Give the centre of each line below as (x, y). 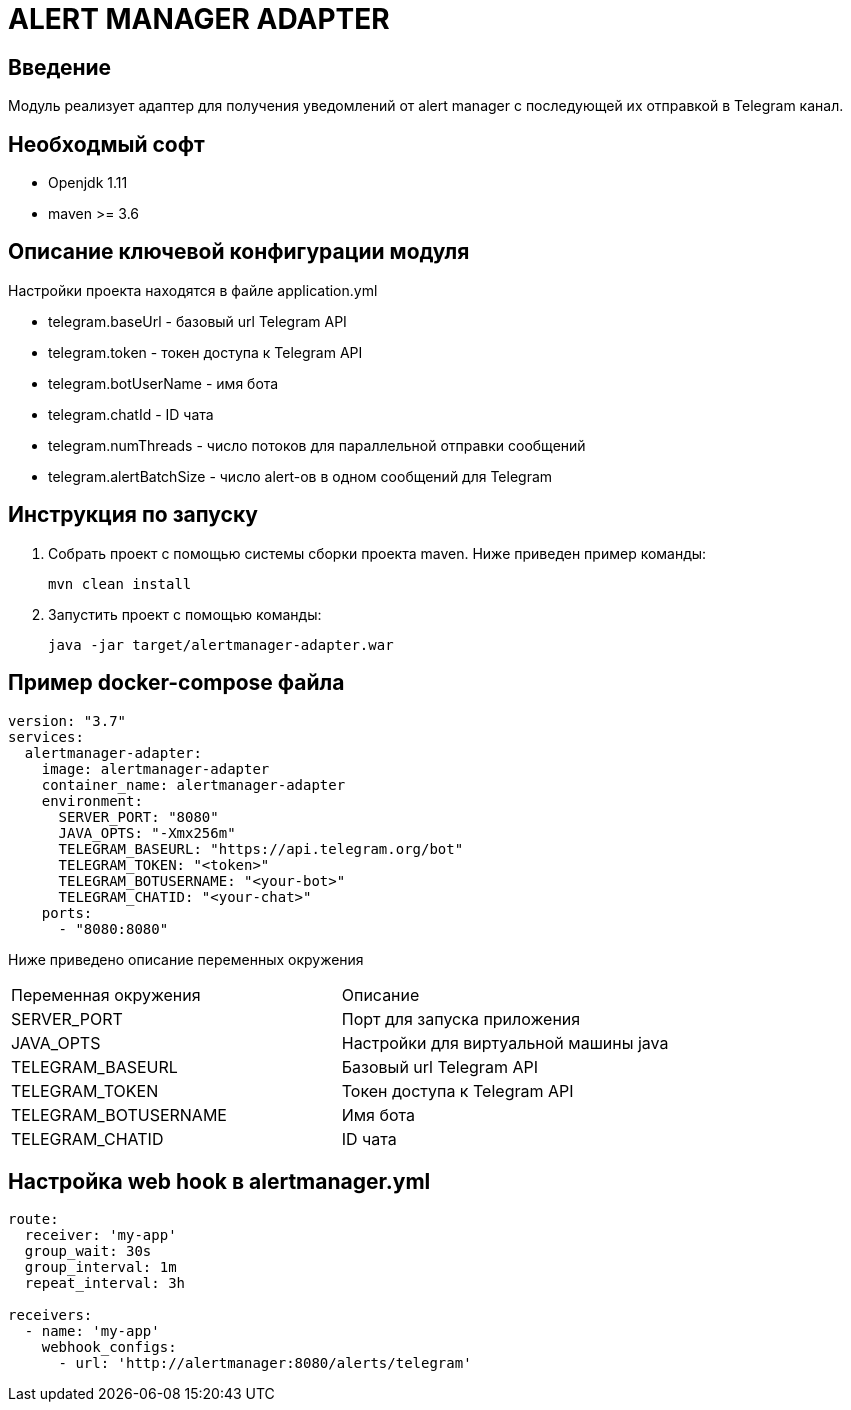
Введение (60, 67)
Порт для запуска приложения (461, 1018)
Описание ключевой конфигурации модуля (239, 252)
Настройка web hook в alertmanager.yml (219, 1181)
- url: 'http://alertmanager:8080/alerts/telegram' (265, 1363)
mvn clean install (120, 583)
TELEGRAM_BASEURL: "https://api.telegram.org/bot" (261, 848)
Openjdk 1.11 (88, 183)
